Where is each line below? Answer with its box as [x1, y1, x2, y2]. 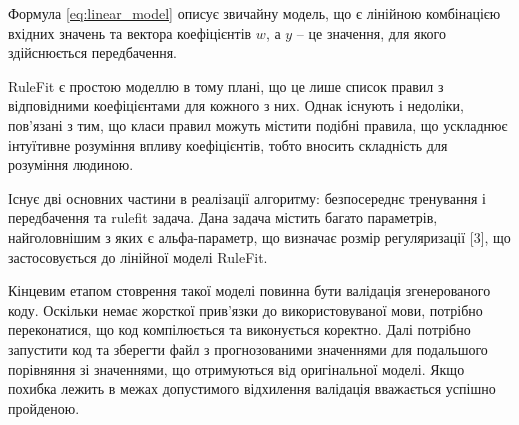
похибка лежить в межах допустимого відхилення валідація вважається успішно [8, 378, 496, 399]
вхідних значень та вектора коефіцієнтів [8, 22, 252, 43]
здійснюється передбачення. [8, 42, 177, 63]
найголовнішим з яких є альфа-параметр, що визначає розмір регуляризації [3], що [8, 226, 511, 247]
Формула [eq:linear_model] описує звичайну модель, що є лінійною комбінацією [8, 3, 501, 23]
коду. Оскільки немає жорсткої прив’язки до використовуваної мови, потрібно [8, 299, 483, 320]
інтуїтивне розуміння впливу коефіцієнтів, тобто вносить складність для [8, 134, 448, 155]
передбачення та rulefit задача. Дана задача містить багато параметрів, [8, 207, 438, 228]
